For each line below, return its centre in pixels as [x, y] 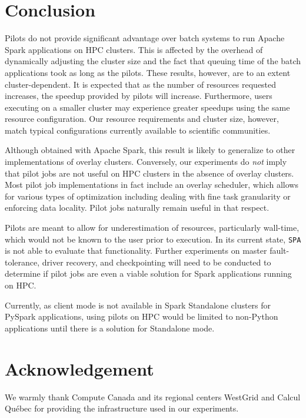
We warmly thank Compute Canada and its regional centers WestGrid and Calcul [153, 397]
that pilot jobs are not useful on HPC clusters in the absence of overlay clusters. [149, 173]
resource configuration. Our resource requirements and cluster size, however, [142, 119]
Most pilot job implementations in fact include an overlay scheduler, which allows [152, 185]
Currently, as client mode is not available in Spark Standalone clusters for [138, 305]
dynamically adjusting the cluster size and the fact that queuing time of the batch [153, 61]
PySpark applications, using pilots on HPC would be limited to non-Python [142, 316]
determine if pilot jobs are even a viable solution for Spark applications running [148, 273]
